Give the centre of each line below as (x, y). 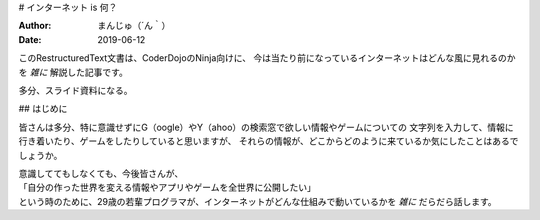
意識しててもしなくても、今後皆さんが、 (101, 173)
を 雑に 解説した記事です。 (73, 72)
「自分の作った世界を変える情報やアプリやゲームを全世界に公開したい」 (167, 187)
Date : (30, 39)
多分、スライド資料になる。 (75, 90)
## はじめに (43, 109)
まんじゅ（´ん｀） (134, 26)
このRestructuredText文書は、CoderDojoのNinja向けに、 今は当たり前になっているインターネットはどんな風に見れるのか (267, 58)
